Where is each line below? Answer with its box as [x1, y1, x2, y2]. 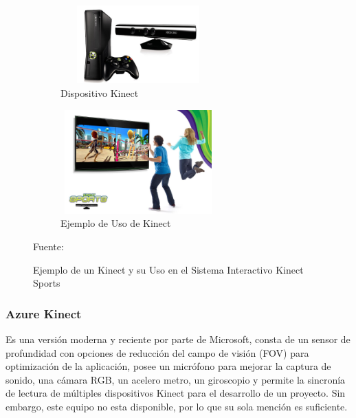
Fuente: [33, 239, 64, 253]
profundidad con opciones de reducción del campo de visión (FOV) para [5, 345, 309, 360]
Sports [33, 276, 60, 290]
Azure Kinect [5, 305, 82, 322]
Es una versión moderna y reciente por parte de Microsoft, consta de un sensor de [5, 331, 351, 346]
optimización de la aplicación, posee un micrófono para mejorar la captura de [5, 359, 331, 373]
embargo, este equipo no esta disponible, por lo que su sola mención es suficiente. [5, 399, 348, 413]
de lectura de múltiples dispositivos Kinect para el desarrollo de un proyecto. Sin [5, 386, 346, 400]
